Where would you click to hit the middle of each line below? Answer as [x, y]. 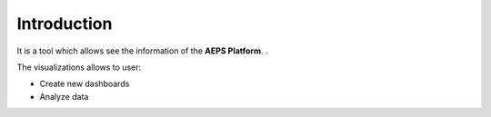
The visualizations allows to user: [79, 67]
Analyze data [64, 96]
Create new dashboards [85, 84]
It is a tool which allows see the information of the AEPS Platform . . [142, 51]
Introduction [65, 24]
